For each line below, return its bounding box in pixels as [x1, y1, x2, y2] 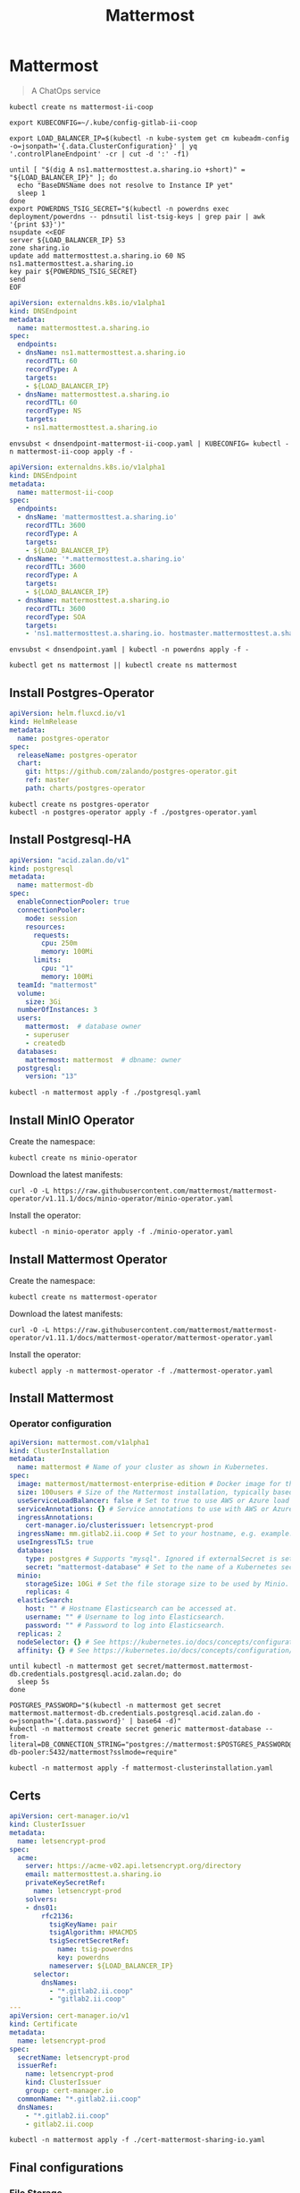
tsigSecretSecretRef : [48, 1936, 129, 1946]
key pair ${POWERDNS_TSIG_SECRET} [9, 267, 138, 276]
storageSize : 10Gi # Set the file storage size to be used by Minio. [25, 1579, 290, 1588]
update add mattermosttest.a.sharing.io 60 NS [9, 251, 186, 260]
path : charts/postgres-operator [25, 784, 146, 793]
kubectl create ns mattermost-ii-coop [9, 102, 154, 112]
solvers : [25, 1894, 58, 1904]
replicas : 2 [17, 1629, 62, 1638]
